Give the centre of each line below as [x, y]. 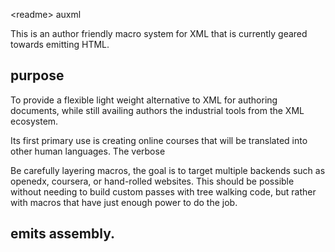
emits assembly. [63, 234]
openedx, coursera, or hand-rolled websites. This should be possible [152, 181]
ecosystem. [34, 121]
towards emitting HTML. [60, 44]
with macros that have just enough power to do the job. [124, 202]
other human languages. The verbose [88, 151]
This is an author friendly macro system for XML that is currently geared [159, 33]
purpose [37, 75]
